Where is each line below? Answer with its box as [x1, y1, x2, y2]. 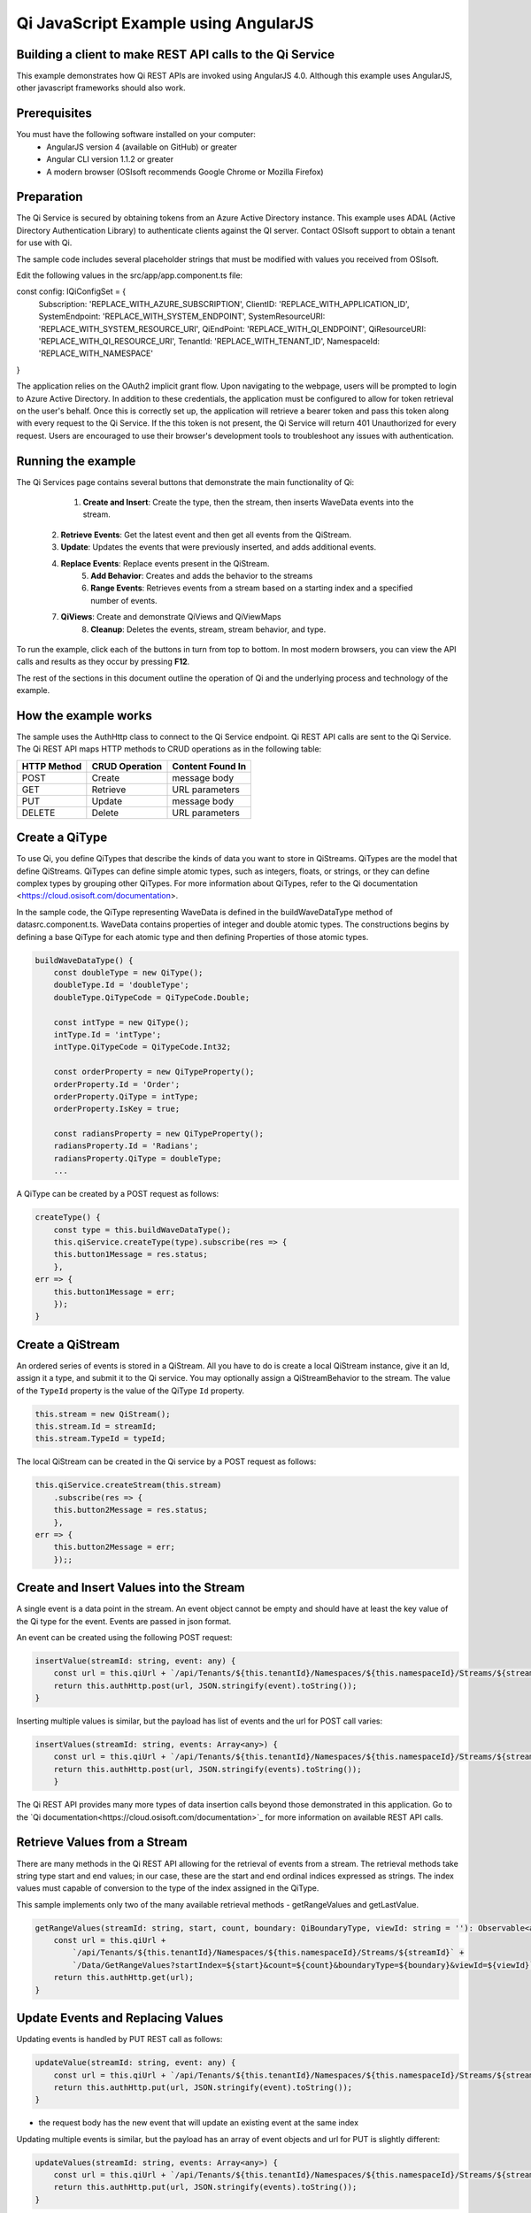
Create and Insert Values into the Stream [16, 1580, 245, 1595]
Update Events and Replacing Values [16, 2010, 224, 2026]
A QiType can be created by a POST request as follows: [16, 1189, 219, 1199]
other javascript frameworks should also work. [16, 82, 186, 93]
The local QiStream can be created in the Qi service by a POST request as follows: [16, 1456, 317, 1467]
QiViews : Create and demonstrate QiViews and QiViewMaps [60, 612, 282, 622]
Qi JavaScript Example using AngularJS [16, 13, 314, 33]
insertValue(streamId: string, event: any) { [35, 1655, 236, 1666]
